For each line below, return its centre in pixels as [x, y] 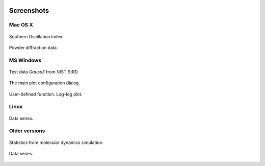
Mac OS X [21, 25]
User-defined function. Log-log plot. [46, 94]
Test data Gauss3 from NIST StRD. [44, 71]
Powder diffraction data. [34, 47]
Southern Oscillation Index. [36, 36]
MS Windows [25, 60]
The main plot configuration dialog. [45, 83]
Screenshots [29, 11]
